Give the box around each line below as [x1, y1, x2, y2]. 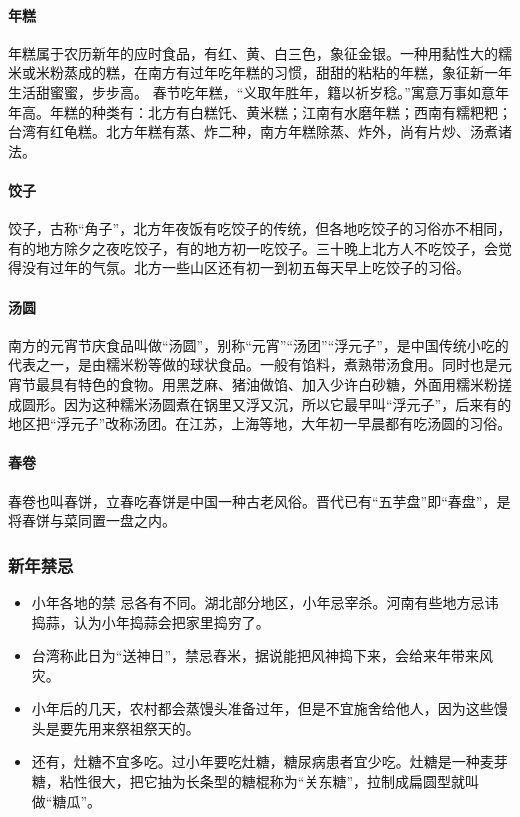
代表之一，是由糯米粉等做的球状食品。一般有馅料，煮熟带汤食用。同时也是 [8, 354, 498, 375]
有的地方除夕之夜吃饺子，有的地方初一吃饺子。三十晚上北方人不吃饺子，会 [8, 237, 498, 258]
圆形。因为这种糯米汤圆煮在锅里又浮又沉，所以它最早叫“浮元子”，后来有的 [21, 393, 512, 414]
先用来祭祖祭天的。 [73, 717, 200, 738]
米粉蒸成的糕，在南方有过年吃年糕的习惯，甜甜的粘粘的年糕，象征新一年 [35, 62, 512, 83]
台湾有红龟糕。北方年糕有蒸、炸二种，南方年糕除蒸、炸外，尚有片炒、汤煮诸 [8, 121, 512, 142]
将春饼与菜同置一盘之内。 [8, 510, 176, 531]
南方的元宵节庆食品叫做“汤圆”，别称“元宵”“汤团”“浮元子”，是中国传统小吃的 [8, 334, 509, 355]
